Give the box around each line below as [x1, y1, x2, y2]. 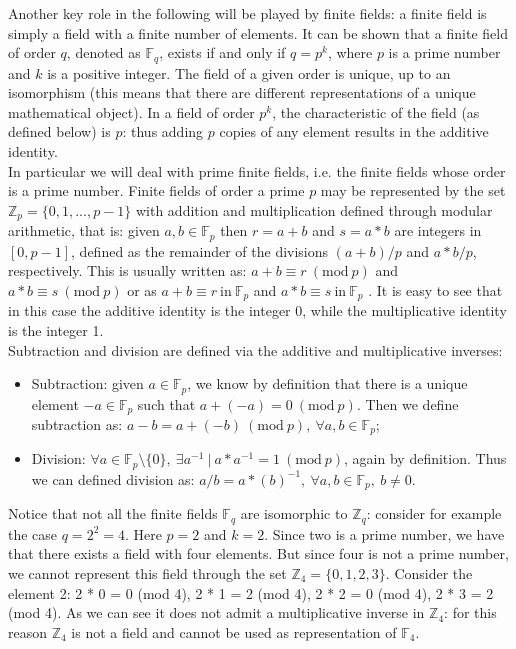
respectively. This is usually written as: [8, 260, 247, 281]
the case [8, 523, 58, 544]
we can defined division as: [31, 468, 195, 489]
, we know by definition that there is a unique [187, 373, 468, 394]
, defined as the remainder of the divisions [71, 240, 329, 261]
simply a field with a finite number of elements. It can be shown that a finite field [8, 22, 508, 43]
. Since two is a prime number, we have [264, 523, 505, 544]
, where [327, 42, 373, 63]
